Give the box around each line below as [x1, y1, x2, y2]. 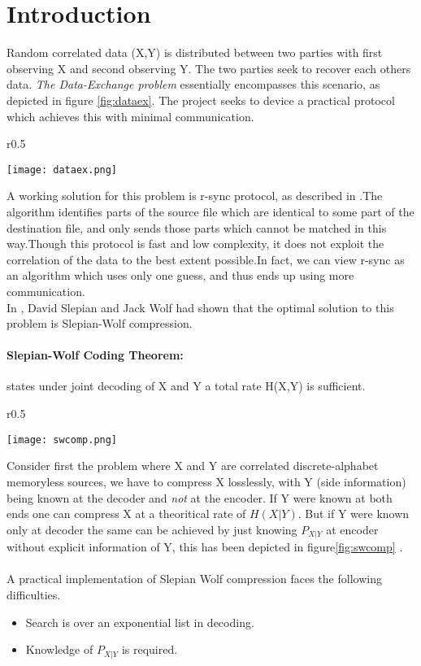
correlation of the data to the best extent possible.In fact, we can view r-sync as [7, 250, 405, 268]
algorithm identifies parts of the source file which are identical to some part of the [7, 202, 414, 220]
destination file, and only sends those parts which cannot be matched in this [7, 219, 387, 236]
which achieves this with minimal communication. [7, 107, 254, 124]
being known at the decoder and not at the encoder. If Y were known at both [7, 489, 393, 506]
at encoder [326, 520, 379, 538]
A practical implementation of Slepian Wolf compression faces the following [7, 570, 382, 587]
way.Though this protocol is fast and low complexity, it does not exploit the [7, 235, 384, 252]
